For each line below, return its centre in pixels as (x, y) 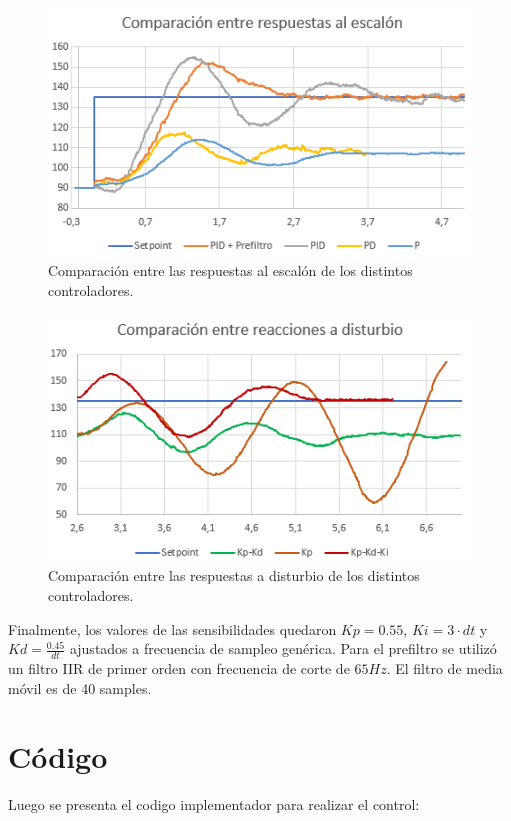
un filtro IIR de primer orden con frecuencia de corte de (179, 668)
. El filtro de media (444, 668)
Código (58, 756)
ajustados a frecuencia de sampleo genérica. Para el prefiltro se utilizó (283, 648)
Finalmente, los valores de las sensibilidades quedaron (172, 628)
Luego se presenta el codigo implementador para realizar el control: (214, 804)
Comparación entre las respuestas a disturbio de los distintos (234, 575)
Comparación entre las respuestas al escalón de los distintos (230, 270)
